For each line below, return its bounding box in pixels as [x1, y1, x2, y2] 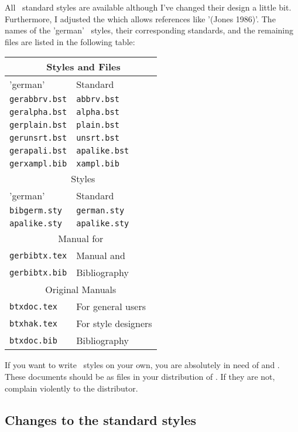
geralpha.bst [9, 107, 67, 117]
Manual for [58, 232, 104, 246]
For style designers [76, 317, 152, 331]
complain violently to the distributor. [5, 382, 138, 394]
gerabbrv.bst [9, 94, 67, 104]
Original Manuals [45, 283, 117, 297]
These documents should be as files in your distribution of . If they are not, [5, 370, 275, 382]
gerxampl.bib [9, 159, 67, 169]
